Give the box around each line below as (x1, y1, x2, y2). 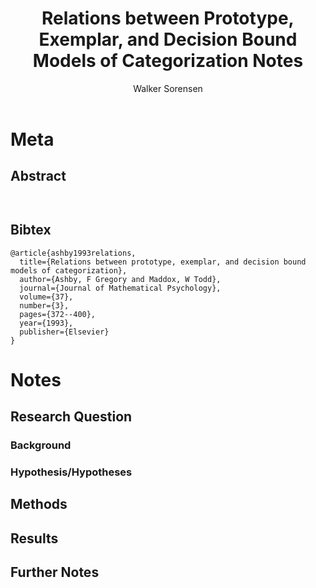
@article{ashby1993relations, (10, 248, 137, 258)
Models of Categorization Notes (32, 50, 304, 72)
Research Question (10, 408, 133, 426)
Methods (10, 496, 68, 513)
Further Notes (10, 564, 100, 581)
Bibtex (10, 222, 52, 239)
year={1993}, (19, 318, 74, 328)
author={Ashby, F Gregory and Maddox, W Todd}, (19, 274, 222, 284)
